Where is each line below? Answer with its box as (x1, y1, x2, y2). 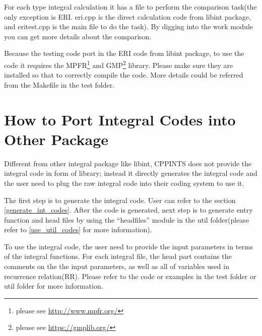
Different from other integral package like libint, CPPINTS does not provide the (4, 158, 252, 168)
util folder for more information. (4, 281, 103, 291)
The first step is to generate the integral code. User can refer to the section (4, 194, 236, 205)
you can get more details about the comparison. (4, 31, 152, 41)
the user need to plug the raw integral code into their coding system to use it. (4, 177, 244, 188)
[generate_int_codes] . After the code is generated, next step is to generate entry (4, 205, 253, 215)
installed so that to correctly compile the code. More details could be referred (4, 70, 243, 80)
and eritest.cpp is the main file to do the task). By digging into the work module (4, 21, 253, 32)
